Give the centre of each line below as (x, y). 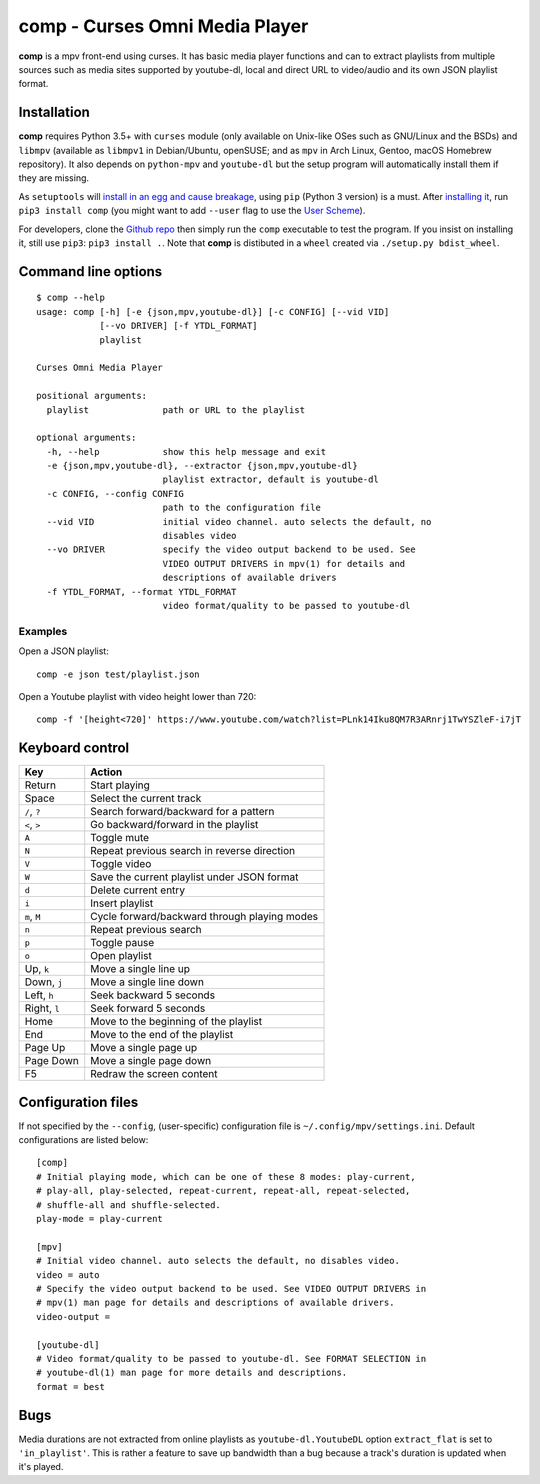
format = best (70, 1386)
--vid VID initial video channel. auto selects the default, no (239, 521)
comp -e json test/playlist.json (118, 674)
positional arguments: (92, 396)
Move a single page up (144, 1048)
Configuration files (78, 1101)
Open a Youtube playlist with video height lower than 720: (137, 696)
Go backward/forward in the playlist (174, 825)
